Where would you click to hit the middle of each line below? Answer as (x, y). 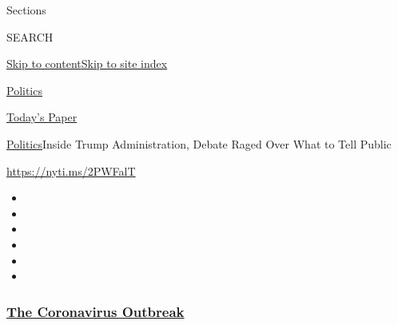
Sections (26, 10)
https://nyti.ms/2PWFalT (71, 170)
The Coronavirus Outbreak (96, 311)
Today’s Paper (42, 117)
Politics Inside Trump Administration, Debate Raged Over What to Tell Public (199, 143)
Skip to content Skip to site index (87, 63)
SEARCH (30, 36)
